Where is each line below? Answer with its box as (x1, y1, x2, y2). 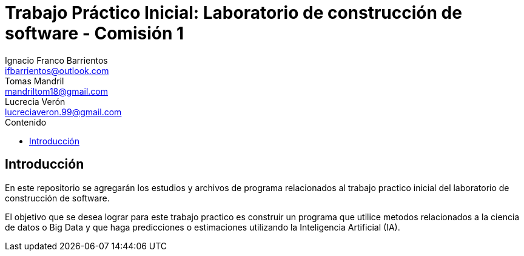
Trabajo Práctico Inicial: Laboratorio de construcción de (5, 2, 462, 23)
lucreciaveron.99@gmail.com (5, 106, 122, 117)
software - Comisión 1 (5, 23, 184, 44)
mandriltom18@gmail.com (5, 86, 108, 96)
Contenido (5, 116, 47, 127)
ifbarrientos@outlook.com (5, 65, 109, 76)
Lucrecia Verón (5, 96, 65, 107)
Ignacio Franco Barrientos (5, 55, 108, 66)
